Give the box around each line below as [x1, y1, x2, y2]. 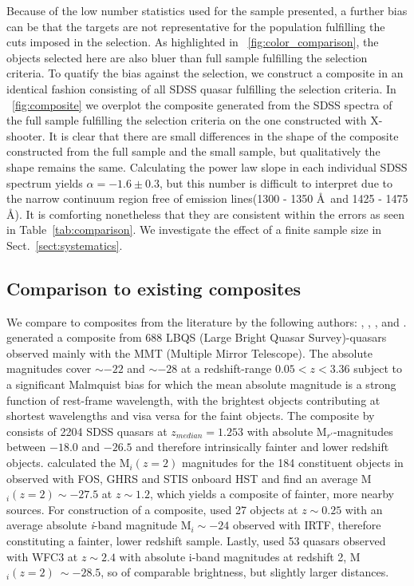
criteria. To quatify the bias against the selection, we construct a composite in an [6, 65, 404, 81]
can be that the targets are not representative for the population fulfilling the [6, 18, 385, 34]
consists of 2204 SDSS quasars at [6, 422, 168, 439]
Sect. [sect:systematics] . [6, 236, 123, 253]
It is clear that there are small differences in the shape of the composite [49, 127, 399, 144]
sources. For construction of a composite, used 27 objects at [6, 501, 298, 517]
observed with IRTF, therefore [232, 517, 381, 533]
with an [345, 501, 383, 517]
